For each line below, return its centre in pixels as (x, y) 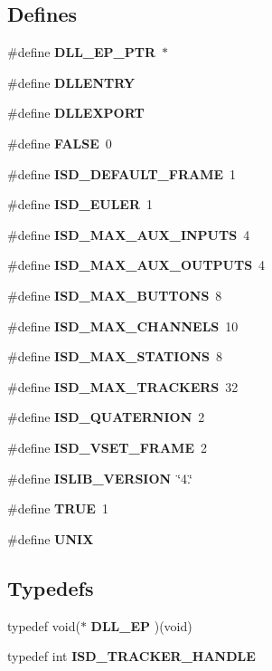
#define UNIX (51, 538)
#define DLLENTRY (71, 82)
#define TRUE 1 (58, 508)
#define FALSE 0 (60, 143)
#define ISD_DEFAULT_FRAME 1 (122, 173)
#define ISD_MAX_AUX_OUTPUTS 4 (136, 265)
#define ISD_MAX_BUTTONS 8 (115, 295)
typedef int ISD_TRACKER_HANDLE (131, 656)
